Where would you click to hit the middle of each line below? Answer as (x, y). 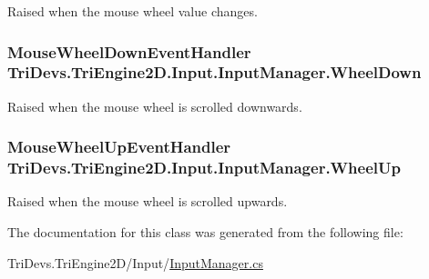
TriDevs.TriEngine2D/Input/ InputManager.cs (135, 262)
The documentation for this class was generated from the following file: (205, 232)
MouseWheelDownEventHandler (129, 51)
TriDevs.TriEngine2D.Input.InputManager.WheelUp (204, 168)
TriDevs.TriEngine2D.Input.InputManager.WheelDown (214, 72)
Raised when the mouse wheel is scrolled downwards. (155, 106)
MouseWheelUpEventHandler (119, 147)
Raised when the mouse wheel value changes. (133, 11)
